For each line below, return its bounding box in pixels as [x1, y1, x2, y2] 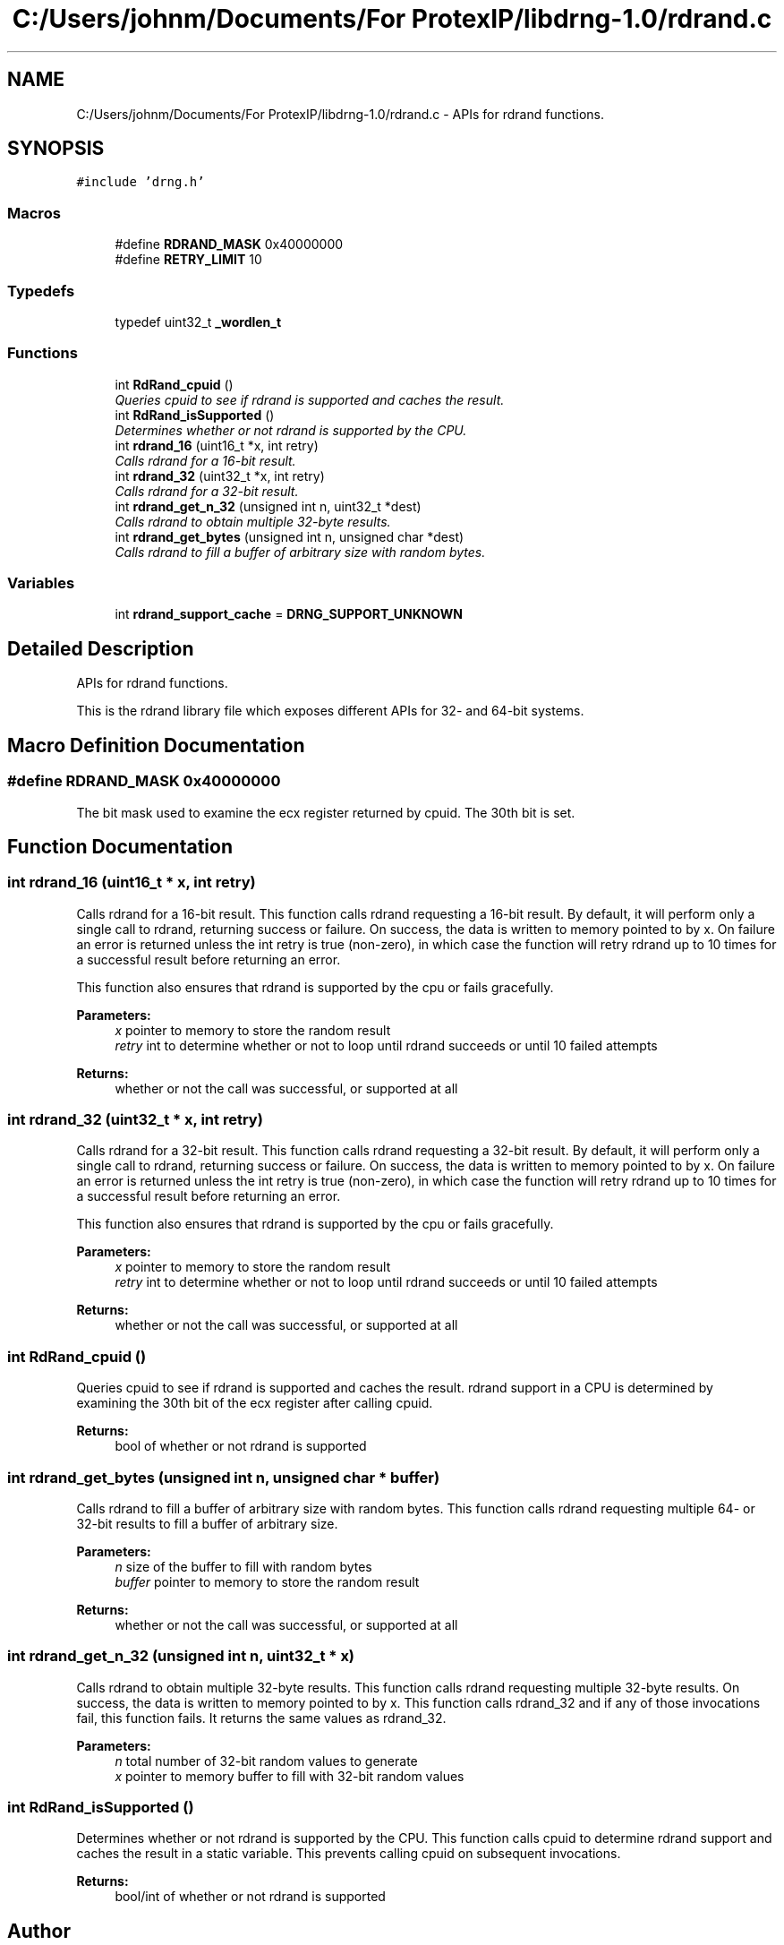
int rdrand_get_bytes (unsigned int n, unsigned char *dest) [115, 528, 464, 544]
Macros [7, 203, 61, 222]
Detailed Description [7, 637, 194, 660]
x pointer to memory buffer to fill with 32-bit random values [115, 1768, 464, 1784]
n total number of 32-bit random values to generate [115, 1752, 418, 1769]
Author [7, 1919, 71, 1942]
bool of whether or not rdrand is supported [115, 1438, 367, 1454]
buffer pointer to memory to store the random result [115, 1573, 420, 1589]
